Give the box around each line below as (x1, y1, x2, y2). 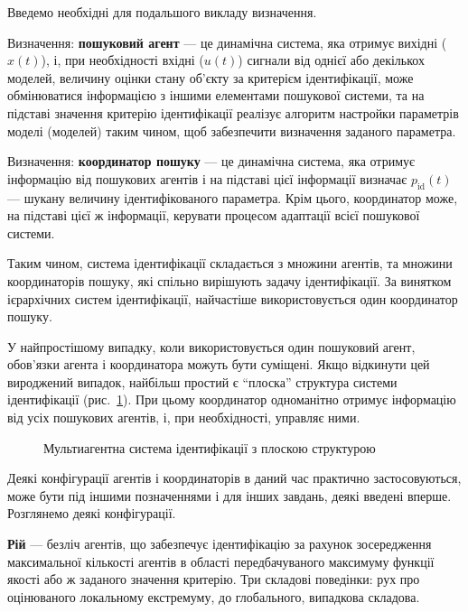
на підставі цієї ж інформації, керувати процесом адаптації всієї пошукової (7, 206, 420, 225)
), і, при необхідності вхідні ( (41, 51, 204, 70)
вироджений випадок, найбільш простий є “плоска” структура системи (7, 372, 398, 391)
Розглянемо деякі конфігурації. (7, 504, 176, 523)
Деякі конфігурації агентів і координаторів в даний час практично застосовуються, (7, 468, 462, 487)
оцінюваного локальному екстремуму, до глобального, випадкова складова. (7, 587, 420, 606)
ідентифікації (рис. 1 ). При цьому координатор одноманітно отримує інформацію (7, 390, 456, 409)
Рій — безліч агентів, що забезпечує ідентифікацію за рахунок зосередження (7, 534, 432, 553)
